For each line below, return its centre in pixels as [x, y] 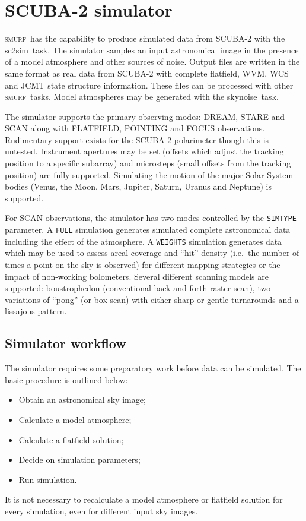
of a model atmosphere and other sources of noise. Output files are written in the [152, 61]
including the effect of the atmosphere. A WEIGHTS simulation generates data [144, 241]
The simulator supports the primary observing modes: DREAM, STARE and [145, 116]
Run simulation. [48, 479]
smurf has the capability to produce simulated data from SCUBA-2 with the [145, 38]
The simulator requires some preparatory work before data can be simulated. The [153, 368]
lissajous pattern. [36, 311]
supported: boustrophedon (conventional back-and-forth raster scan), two [138, 288]
